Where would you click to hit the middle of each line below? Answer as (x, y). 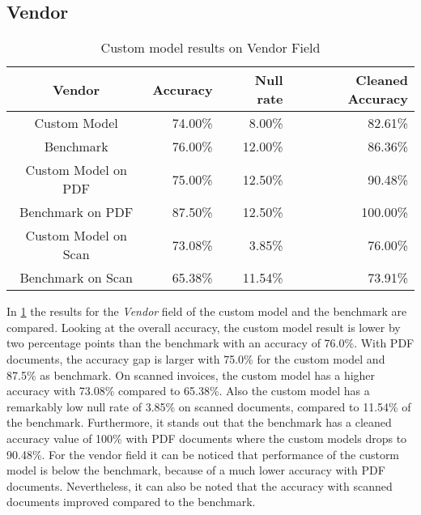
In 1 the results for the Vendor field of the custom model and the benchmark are (207, 311)
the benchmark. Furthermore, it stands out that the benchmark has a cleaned (199, 422)
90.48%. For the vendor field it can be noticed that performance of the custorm (203, 454)
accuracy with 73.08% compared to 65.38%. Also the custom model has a (188, 391)
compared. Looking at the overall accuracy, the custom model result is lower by (204, 327)
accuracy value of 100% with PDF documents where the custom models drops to (207, 438)
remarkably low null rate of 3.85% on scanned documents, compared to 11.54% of (209, 406)
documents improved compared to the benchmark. (131, 502)
